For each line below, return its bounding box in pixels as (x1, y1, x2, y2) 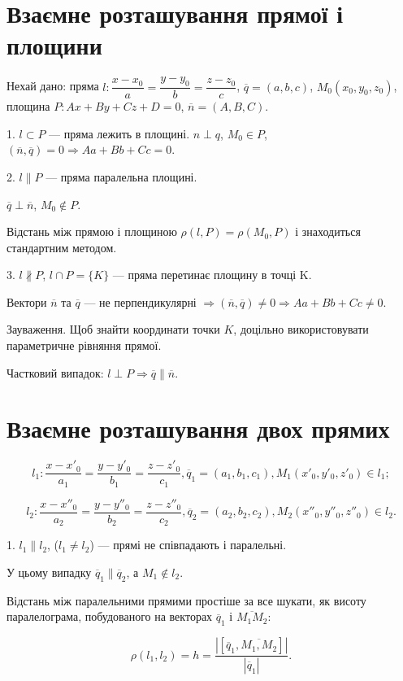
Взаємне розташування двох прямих (6, 412, 390, 445)
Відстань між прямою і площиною (6, 223, 177, 240)
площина (6, 98, 50, 115)
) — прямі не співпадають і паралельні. (89, 536, 287, 553)
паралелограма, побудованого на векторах (6, 608, 213, 625)
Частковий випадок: (6, 364, 104, 381)
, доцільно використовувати (233, 321, 369, 338)
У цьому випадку (6, 564, 92, 581)
